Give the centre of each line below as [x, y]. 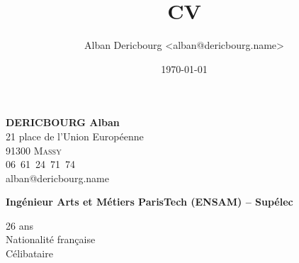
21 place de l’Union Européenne [75, 136]
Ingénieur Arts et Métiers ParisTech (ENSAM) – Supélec [149, 202]
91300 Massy [34, 150]
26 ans [19, 225]
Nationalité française [51, 239]
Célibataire [29, 253]
